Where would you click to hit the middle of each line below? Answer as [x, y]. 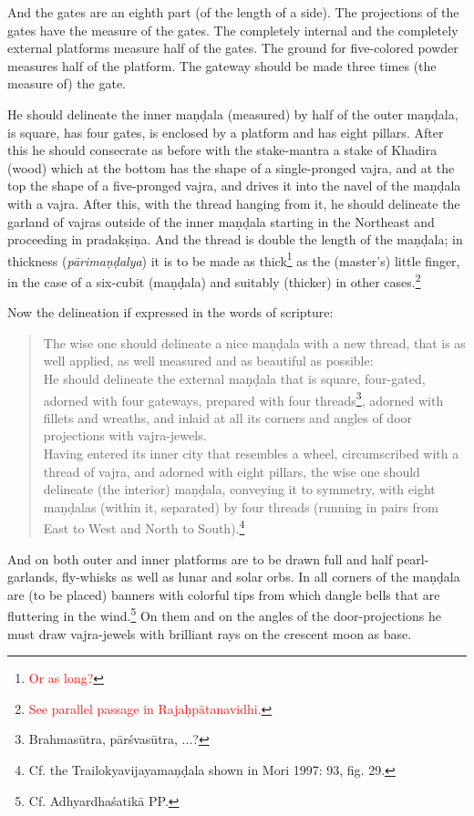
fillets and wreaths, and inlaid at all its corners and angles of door [228, 417]
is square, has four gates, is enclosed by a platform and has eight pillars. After [226, 132]
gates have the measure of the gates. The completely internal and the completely [233, 30]
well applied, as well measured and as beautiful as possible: [208, 361]
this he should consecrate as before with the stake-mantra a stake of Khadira [222, 150]
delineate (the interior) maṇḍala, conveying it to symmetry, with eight [239, 489]
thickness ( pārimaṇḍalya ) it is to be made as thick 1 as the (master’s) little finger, [234, 259]
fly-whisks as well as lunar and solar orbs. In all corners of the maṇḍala [261, 577]
